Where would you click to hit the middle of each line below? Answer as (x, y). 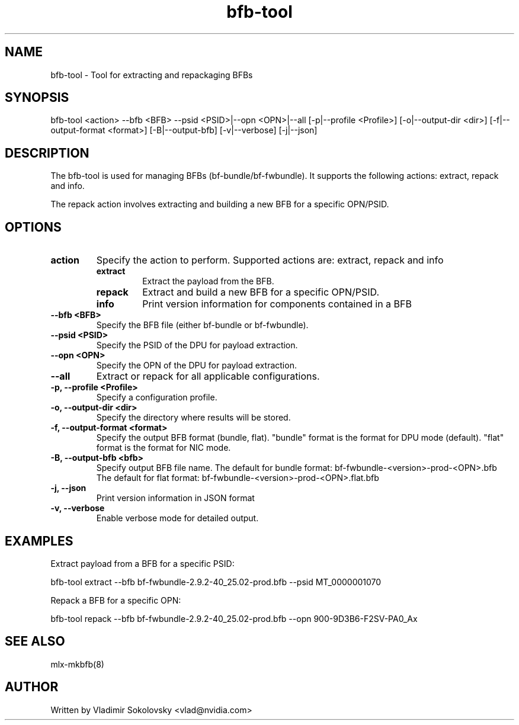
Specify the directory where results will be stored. (193, 418)
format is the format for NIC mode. (164, 448)
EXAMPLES (39, 541)
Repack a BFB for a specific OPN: (116, 600)
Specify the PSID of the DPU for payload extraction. (197, 345)
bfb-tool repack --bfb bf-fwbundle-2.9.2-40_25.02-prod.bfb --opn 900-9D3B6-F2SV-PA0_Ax (234, 618)
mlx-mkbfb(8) (77, 664)
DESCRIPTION (47, 153)
